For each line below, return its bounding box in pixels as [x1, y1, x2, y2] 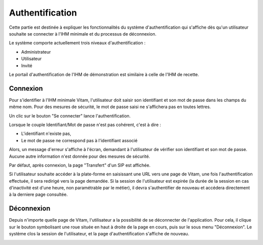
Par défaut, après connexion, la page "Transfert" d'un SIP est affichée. [9, 162, 150, 168]
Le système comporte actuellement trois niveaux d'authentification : [9, 40, 146, 46]
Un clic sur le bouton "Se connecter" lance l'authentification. [9, 113, 131, 119]
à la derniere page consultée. [9, 191, 68, 197]
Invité [21, 62, 33, 68]
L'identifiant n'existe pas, [21, 131, 72, 136]
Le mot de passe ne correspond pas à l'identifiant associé [21, 137, 138, 143]
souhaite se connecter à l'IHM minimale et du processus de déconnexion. [9, 31, 157, 37]
